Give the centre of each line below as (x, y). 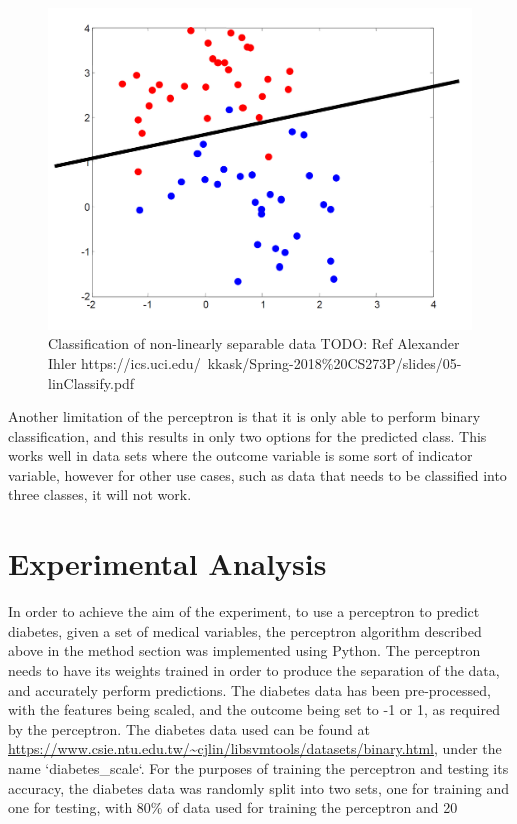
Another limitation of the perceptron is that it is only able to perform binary (244, 416)
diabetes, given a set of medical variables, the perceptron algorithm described (245, 630)
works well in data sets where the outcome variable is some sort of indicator (240, 455)
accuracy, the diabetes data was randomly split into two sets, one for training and (259, 787)
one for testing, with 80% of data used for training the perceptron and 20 (233, 807)
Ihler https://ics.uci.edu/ (124, 362)
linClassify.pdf (91, 382)
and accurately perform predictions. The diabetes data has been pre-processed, (249, 689)
